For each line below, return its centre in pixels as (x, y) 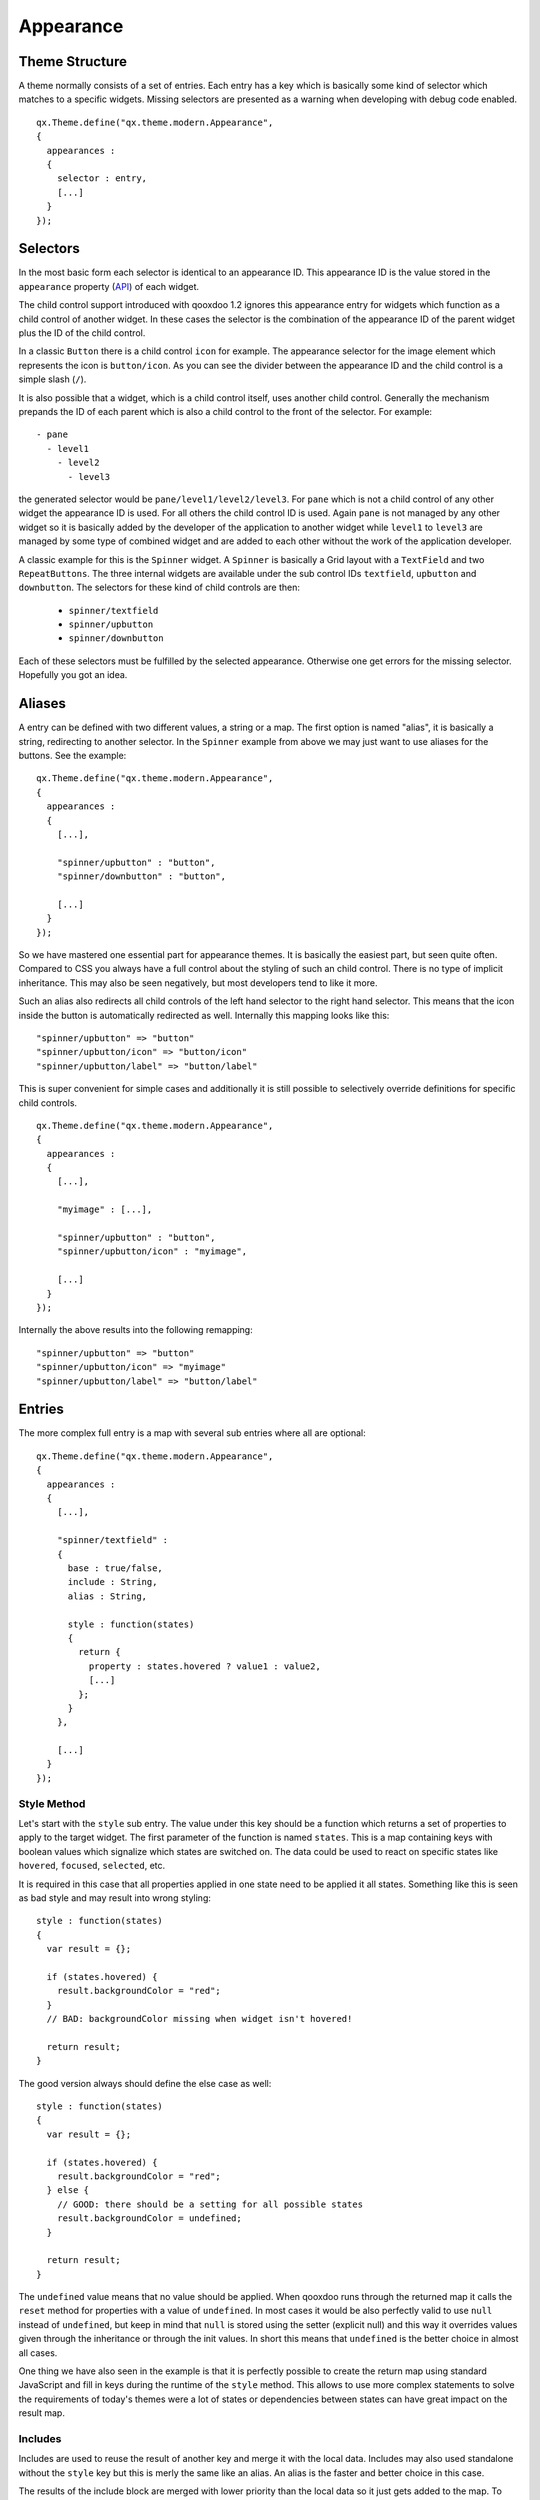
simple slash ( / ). (52, 379)
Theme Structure (72, 61)
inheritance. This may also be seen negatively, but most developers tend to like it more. (198, 982)
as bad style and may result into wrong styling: (115, 1897)
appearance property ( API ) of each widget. (109, 286)
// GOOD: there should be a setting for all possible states (210, 2204)
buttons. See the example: (72, 755)
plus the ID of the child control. (82, 333)
